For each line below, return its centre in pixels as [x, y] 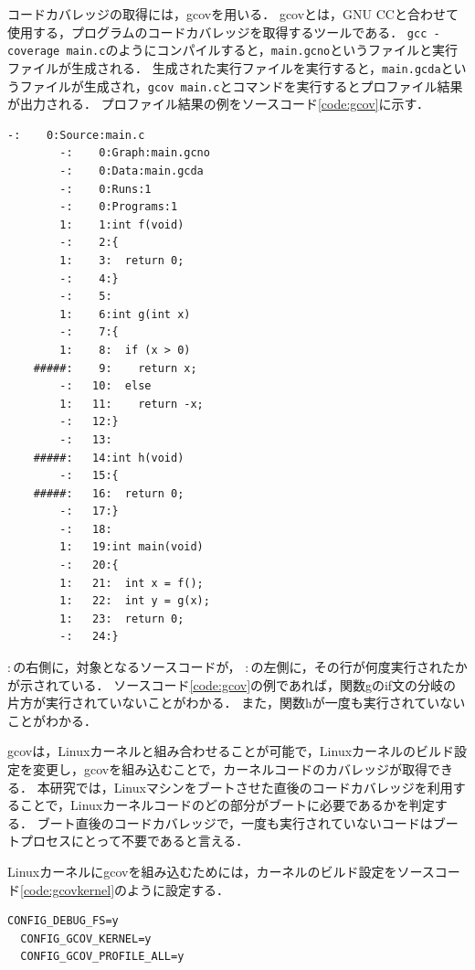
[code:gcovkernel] [68, 889]
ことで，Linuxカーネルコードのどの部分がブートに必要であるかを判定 [227, 805]
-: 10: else [106, 386]
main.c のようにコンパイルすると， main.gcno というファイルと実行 [262, 50]
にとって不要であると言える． [160, 841]
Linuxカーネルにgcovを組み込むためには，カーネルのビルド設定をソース [221, 871]
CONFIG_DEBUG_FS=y [63, 921]
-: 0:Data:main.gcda [132, 171]
